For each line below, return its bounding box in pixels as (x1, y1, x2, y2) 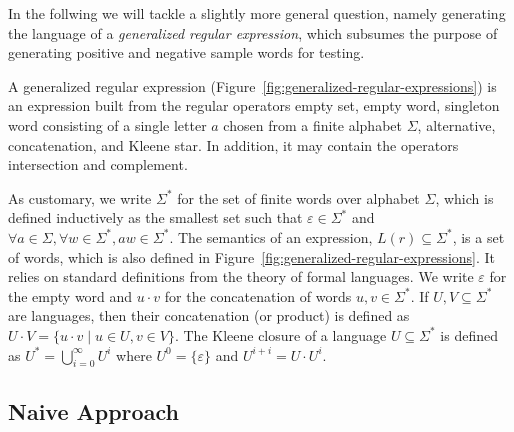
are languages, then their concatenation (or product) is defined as (8, 305, 410, 326)
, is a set (452, 226, 505, 247)
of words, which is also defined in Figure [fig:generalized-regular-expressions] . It (8, 246, 496, 267)
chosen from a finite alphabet (223, 114, 402, 135)
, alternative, (417, 114, 496, 135)
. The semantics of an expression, (169, 226, 373, 247)
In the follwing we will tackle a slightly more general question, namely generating (8, 3, 506, 23)
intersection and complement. (8, 154, 188, 175)
